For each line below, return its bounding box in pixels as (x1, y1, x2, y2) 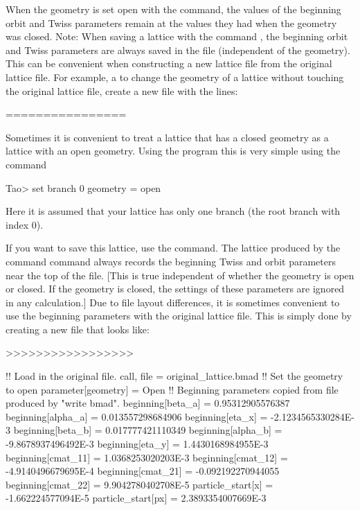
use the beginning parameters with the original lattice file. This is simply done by (6, 308, 352, 323)
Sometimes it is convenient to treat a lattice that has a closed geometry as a (6, 130, 329, 144)
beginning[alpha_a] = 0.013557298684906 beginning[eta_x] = (6, 409, 268, 423)
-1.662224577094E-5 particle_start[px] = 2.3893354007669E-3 (6, 491, 267, 505)
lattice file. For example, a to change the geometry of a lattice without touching (6, 69, 344, 84)
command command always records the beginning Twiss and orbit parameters (6, 254, 336, 268)
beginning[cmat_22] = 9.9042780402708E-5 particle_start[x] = (6, 477, 273, 491)
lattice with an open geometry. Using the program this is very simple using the (6, 143, 341, 158)
